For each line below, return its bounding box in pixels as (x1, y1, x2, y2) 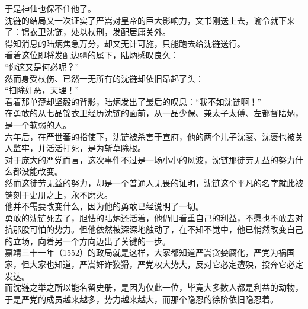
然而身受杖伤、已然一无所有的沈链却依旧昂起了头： (5, 72, 204, 84)
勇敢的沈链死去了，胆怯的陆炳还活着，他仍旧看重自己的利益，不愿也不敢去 (5, 211, 295, 224)
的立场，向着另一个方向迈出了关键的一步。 (5, 234, 171, 247)
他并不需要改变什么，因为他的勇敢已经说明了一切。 (5, 200, 204, 212)
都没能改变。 (12, 165, 63, 177)
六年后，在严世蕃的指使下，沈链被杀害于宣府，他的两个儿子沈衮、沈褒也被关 (5, 130, 303, 142)
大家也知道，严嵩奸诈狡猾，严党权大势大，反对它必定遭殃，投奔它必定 (29, 258, 303, 270)
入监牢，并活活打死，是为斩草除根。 (5, 142, 146, 154)
